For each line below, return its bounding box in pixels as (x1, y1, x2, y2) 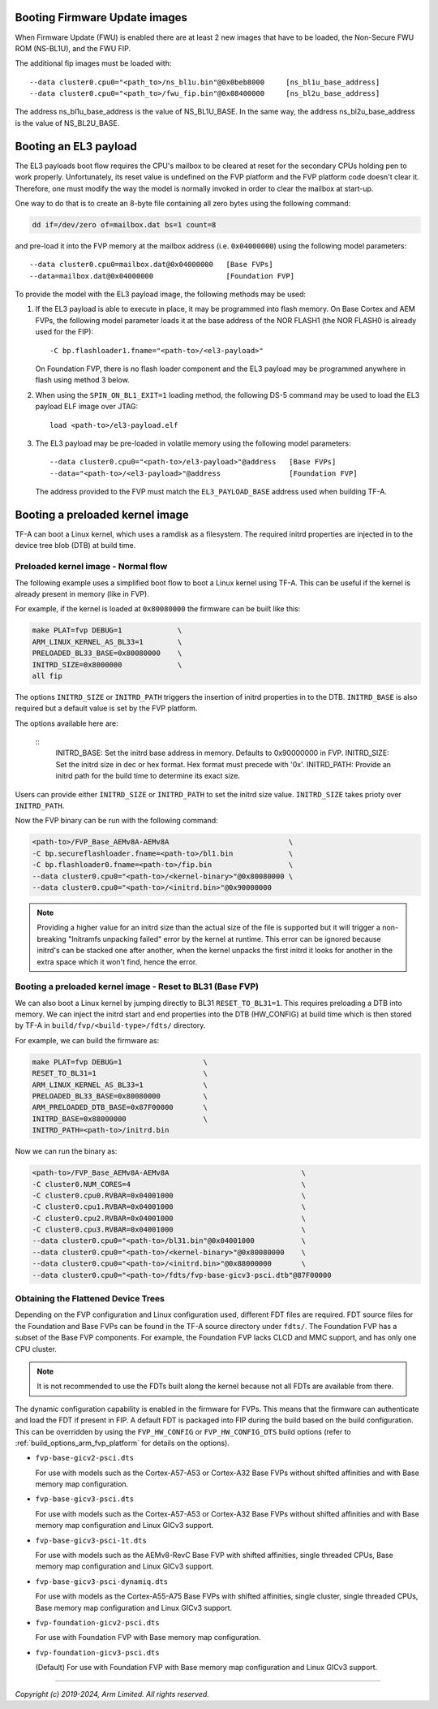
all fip (32, 671, 62, 680)
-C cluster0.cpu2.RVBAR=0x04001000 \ (32, 1214, 307, 1223)
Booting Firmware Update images (15, 11, 188, 24)
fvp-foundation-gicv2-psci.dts (35, 1618, 160, 1627)
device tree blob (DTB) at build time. (15, 541, 136, 550)
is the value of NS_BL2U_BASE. (15, 118, 120, 127)
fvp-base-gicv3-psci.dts (35, 1495, 134, 1504)
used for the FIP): (35, 327, 93, 337)
